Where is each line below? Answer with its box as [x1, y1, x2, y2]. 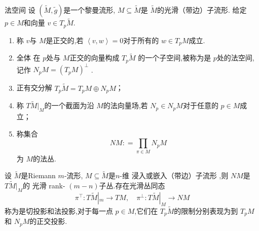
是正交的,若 [46, 35, 84, 45]
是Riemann [21, 170, 56, 181]
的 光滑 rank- [22, 180, 65, 191]
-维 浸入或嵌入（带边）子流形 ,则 [120, 170, 229, 181]
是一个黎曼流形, [63, 5, 116, 15]
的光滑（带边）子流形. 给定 [157, 5, 247, 15]
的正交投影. [29, 216, 67, 226]
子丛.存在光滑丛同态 [99, 180, 165, 191]
